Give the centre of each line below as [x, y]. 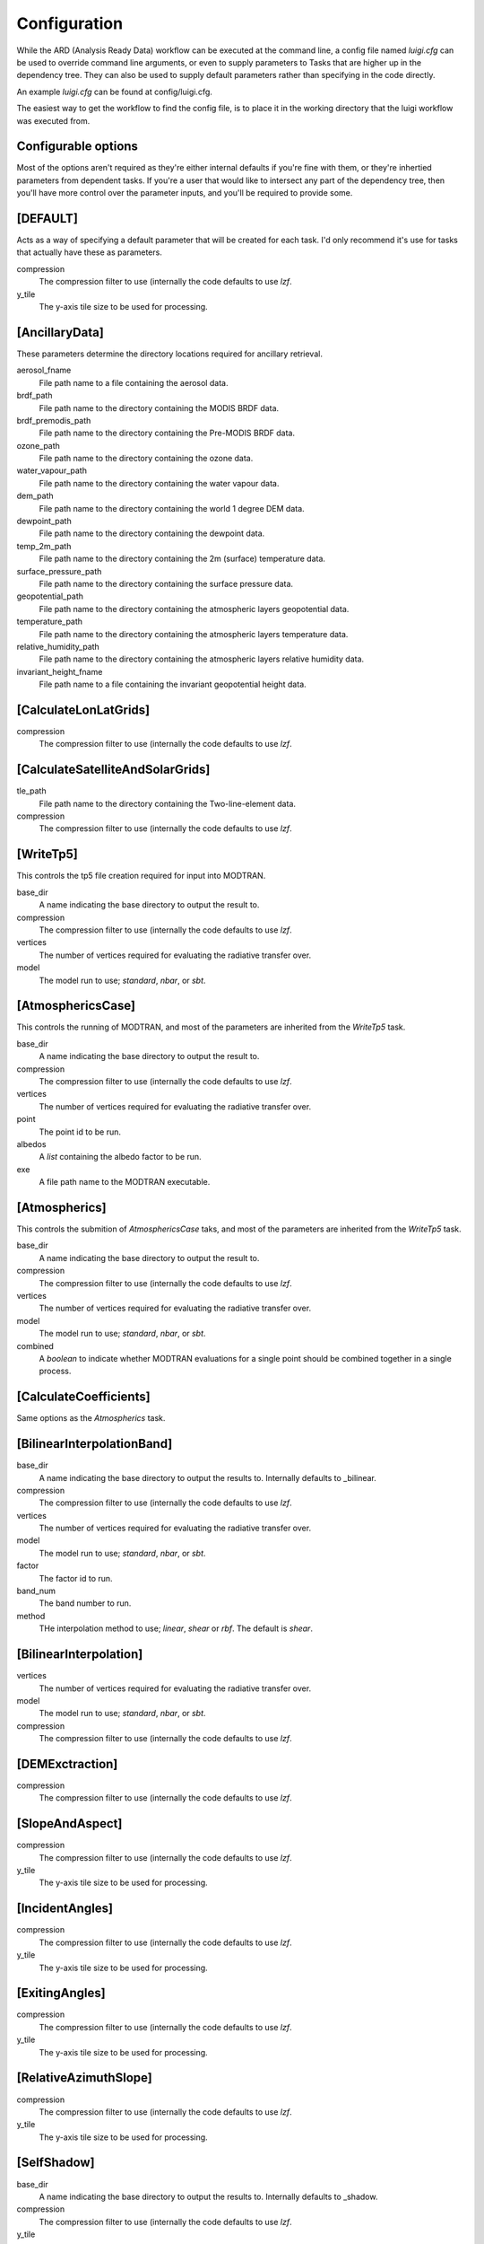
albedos [31, 1144]
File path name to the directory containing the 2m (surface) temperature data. [182, 559]
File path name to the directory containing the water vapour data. [159, 483]
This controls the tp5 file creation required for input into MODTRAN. [141, 876]
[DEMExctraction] [67, 1764]
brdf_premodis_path [54, 420]
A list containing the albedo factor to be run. [120, 1157]
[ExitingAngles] [61, 1993]
